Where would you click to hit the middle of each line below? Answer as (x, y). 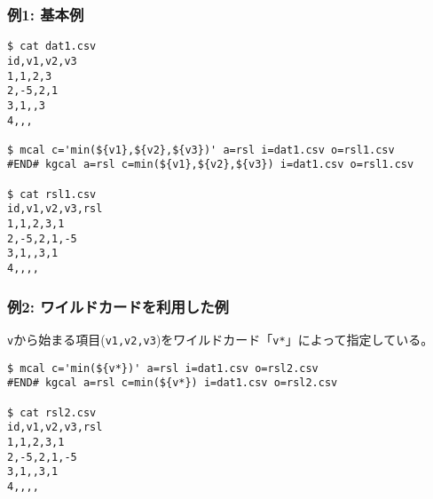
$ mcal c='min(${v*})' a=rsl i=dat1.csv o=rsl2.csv (163, 368)
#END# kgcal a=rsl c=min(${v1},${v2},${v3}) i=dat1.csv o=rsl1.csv (211, 165)
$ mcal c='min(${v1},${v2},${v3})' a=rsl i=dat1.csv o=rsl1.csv (201, 150)
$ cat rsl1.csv (52, 194)
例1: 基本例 (46, 14)
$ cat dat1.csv (52, 47)
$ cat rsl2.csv (52, 412)
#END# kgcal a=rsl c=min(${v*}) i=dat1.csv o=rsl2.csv (173, 383)
